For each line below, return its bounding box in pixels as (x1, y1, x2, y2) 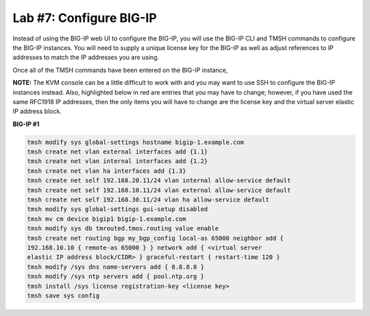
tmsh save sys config (27, 291, 100, 300)
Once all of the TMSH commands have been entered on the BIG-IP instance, (12, 66, 228, 74)
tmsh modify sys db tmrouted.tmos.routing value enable (27, 225, 219, 232)
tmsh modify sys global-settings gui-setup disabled (27, 206, 208, 213)
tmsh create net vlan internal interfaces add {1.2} (27, 158, 208, 165)
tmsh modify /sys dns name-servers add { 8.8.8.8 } (27, 263, 205, 271)
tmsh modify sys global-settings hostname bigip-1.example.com (27, 138, 245, 146)
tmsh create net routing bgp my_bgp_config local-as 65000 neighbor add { (27, 234, 284, 242)
